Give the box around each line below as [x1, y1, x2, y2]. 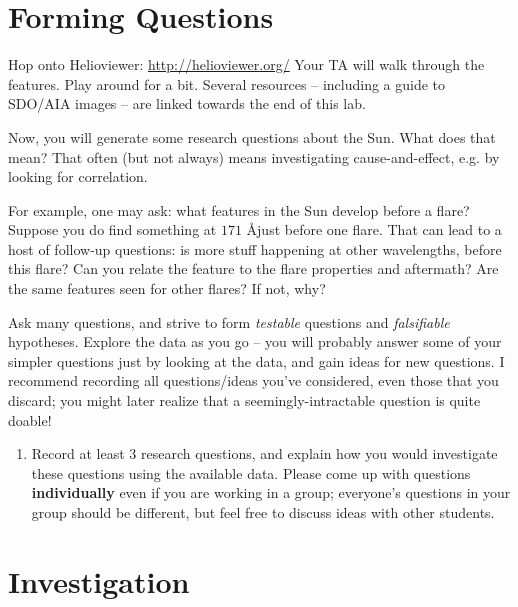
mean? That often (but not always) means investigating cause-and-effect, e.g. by [8, 146, 500, 167]
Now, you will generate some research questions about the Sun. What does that [8, 126, 496, 147]
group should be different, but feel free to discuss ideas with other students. [31, 502, 495, 522]
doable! [8, 409, 52, 430]
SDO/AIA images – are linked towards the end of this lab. [8, 93, 366, 114]
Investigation [8, 560, 190, 601]
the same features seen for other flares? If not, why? [8, 278, 326, 299]
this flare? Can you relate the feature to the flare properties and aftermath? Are [8, 258, 499, 279]
